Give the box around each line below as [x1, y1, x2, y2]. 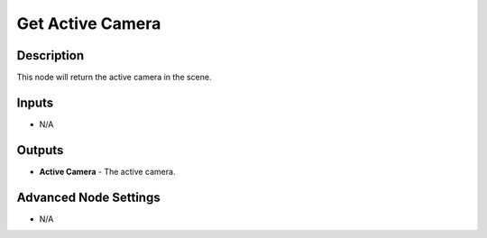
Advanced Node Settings [16, 189, 161, 205]
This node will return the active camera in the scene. [16, 72, 212, 83]
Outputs [16, 142, 64, 158]
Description [16, 48, 85, 63]
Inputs [16, 95, 54, 110]
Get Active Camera [16, 14, 161, 33]
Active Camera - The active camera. [39, 166, 176, 177]
